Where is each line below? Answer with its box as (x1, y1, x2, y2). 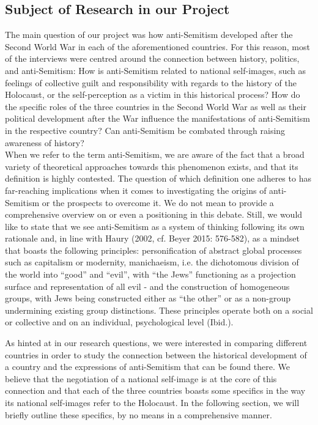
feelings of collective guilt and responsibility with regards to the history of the (5, 76, 297, 89)
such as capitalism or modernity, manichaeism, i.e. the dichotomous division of (5, 256, 299, 268)
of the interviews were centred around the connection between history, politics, (5, 52, 300, 65)
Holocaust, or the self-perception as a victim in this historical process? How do (5, 88, 300, 101)
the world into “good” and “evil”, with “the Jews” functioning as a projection (5, 268, 296, 281)
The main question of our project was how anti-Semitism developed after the (5, 28, 293, 41)
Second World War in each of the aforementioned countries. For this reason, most (5, 40, 310, 53)
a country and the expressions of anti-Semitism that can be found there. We (5, 360, 290, 373)
